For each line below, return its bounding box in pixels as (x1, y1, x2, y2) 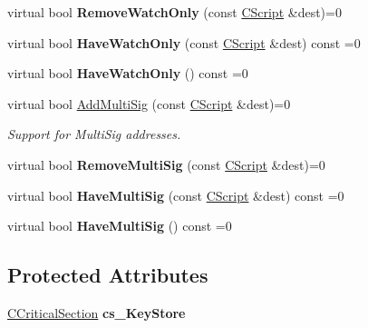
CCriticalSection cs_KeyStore (7, 303, 186, 322)
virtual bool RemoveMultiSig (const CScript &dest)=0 (7, 154, 325, 174)
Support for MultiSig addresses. (7, 124, 181, 144)
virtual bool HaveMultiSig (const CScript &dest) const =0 (7, 185, 344, 204)
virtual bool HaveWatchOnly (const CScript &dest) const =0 (7, 33, 361, 52)
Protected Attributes (7, 261, 208, 289)
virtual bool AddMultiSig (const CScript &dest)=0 (7, 94, 291, 113)
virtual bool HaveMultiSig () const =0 (7, 216, 232, 235)
